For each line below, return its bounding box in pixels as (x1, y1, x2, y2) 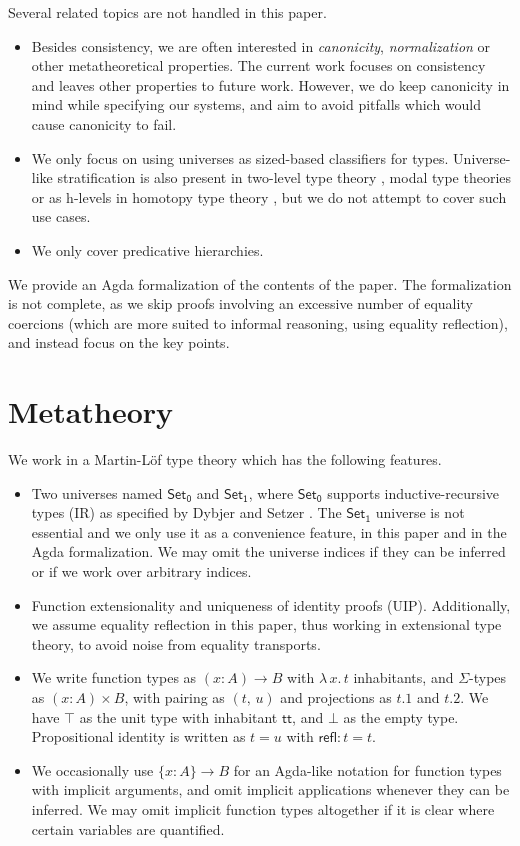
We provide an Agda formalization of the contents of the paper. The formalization (8, 273, 512, 294)
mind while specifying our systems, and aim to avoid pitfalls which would (31, 94, 482, 115)
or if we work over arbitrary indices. (31, 561, 252, 581)
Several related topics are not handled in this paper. (8, 2, 327, 22)
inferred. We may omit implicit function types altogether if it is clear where (31, 798, 495, 819)
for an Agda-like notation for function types (233, 759, 502, 780)
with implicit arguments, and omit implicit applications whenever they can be (31, 779, 510, 800)
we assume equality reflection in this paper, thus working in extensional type (31, 614, 502, 635)
